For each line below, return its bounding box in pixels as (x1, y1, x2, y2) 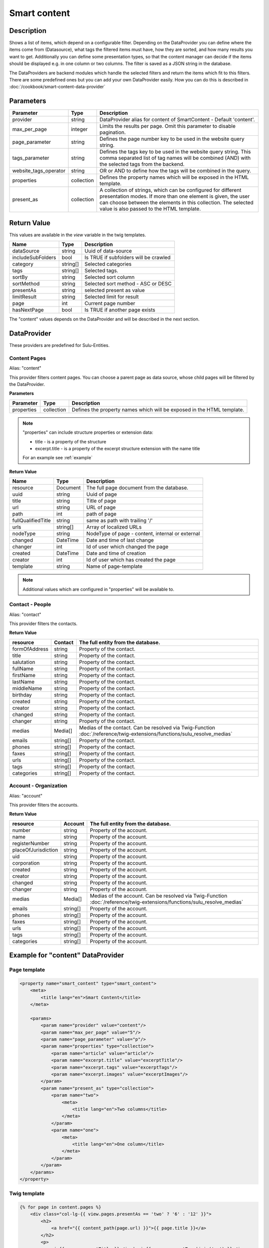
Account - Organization (9, 782, 67, 789)
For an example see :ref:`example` (22, 455, 93, 461)
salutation (12, 658, 35, 665)
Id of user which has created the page (86, 557, 176, 564)
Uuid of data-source (84, 248, 132, 255)
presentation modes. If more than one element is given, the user (100, 193, 250, 200)
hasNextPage (12, 307, 44, 313)
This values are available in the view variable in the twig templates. (9, 232, 146, 238)
